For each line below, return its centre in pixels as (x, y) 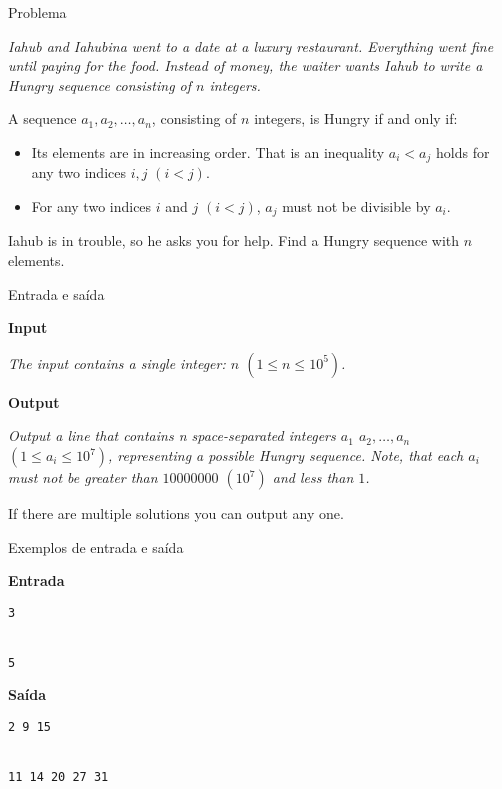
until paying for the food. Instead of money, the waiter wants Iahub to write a (245, 65)
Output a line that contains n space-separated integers (172, 435)
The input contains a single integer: (117, 362)
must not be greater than (83, 477)
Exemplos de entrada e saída (96, 546)
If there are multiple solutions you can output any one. (176, 513)
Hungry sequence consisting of (100, 84)
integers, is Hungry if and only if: (356, 118)
